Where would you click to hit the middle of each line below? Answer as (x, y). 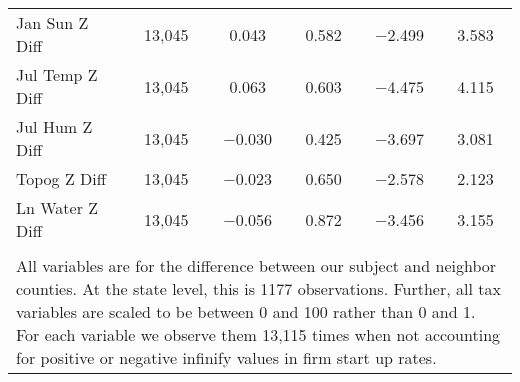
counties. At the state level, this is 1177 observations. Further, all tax (258, 288)
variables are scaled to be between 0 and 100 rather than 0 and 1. (246, 311)
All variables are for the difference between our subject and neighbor (256, 265)
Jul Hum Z (54, 126)
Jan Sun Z (52, 22)
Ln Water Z (57, 207)
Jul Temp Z (57, 74)
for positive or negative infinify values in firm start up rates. (226, 357)
